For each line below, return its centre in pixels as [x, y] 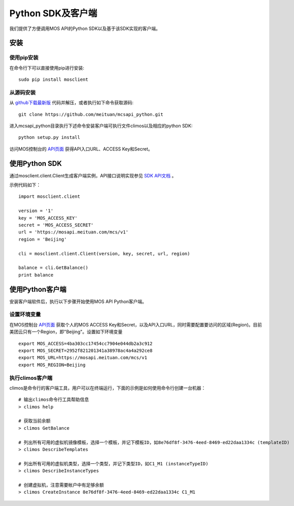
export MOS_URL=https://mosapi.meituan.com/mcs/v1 [83, 358]
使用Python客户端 [38, 289]
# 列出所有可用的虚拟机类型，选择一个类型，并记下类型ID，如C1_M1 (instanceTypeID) [113, 464]
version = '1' [36, 211]
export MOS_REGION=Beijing [52, 365]
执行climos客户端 [31, 378]
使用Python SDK [36, 163]
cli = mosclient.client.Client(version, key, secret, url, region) [104, 254]
